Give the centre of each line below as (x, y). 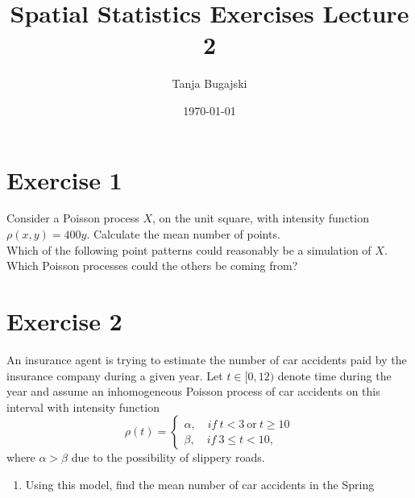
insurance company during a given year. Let (115, 375)
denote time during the (334, 375)
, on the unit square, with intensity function (261, 218)
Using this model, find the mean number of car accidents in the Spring (200, 484)
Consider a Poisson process (73, 218)
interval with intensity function (83, 407)
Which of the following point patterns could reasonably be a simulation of (189, 249)
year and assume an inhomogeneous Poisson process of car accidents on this (193, 391)
